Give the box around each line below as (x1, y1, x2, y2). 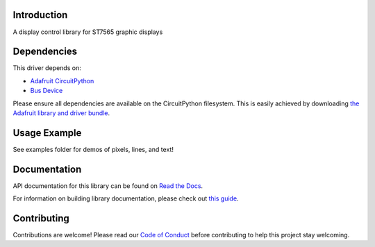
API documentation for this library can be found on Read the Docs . (12, 181, 203, 190)
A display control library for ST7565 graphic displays (12, 28, 163, 36)
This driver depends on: (12, 64, 81, 72)
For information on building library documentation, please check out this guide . (12, 194, 239, 203)
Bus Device (30, 87, 63, 95)
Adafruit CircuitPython (30, 76, 94, 85)
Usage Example (12, 127, 82, 139)
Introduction (12, 9, 68, 21)
